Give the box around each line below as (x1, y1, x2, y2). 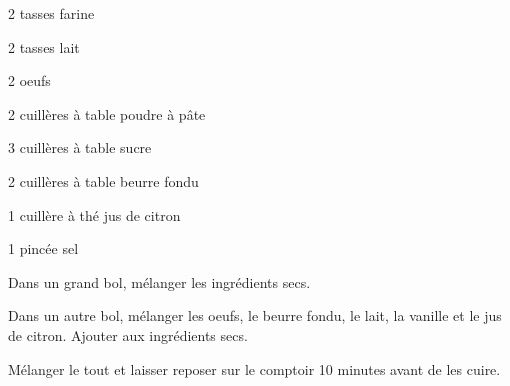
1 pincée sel (8, 238, 79, 259)
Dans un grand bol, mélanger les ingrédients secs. (8, 271, 311, 292)
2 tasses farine (8, 3, 95, 23)
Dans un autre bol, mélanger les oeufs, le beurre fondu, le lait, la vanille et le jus (8, 305, 502, 326)
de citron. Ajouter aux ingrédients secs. (8, 324, 248, 345)
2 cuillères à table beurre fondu (8, 170, 199, 191)
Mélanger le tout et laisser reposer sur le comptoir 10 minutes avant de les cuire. (8, 358, 501, 379)
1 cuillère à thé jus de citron (8, 204, 181, 225)
